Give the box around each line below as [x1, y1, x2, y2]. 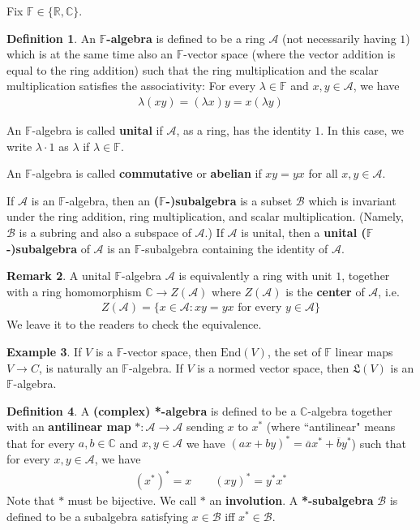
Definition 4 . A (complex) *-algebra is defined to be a [6, 402, 297, 419]
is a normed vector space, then [197, 359, 349, 376]
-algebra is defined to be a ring [106, 29, 265, 46]
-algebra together [307, 402, 392, 419]
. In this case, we [320, 122, 405, 138]
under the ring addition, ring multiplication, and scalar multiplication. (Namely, [6, 208, 404, 225]
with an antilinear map [6, 418, 131, 435]
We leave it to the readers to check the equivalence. [6, 316, 262, 333]
